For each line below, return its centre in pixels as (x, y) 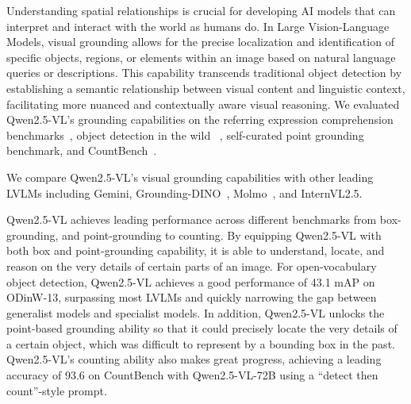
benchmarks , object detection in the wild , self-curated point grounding (185, 135)
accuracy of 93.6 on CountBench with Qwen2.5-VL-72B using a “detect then (192, 375)
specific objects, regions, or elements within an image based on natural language (201, 57)
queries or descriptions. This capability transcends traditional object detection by (204, 73)
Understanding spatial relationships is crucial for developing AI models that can (201, 10)
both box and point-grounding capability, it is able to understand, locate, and (196, 250)
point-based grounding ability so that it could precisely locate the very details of (202, 328)
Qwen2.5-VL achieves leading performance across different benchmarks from (192, 219)
